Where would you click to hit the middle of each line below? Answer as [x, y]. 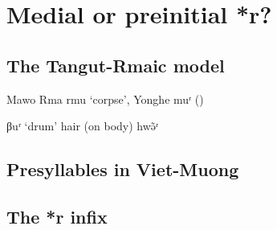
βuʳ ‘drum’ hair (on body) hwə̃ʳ [83, 126]
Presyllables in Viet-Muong [123, 169]
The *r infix [57, 216]
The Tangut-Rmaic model [116, 65]
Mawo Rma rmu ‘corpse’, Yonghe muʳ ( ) [105, 99]
